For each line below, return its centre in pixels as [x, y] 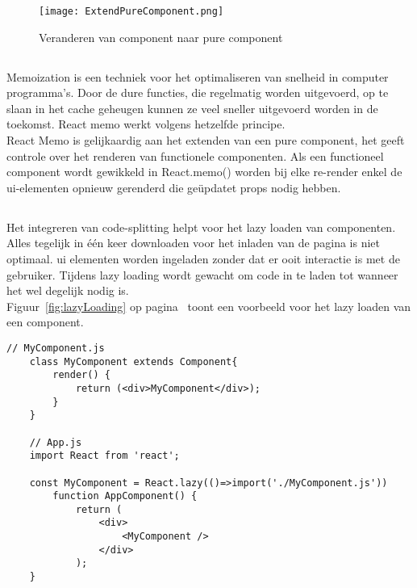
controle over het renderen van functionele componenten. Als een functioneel [195, 155]
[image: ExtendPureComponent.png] [131, 11]
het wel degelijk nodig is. [68, 290]
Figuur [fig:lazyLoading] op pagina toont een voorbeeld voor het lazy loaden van [209, 306]
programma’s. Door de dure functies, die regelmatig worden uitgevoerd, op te [198, 92]
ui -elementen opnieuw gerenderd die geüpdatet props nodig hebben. [174, 187]
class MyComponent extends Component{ [133, 361]
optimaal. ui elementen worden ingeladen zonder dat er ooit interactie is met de [203, 258]
